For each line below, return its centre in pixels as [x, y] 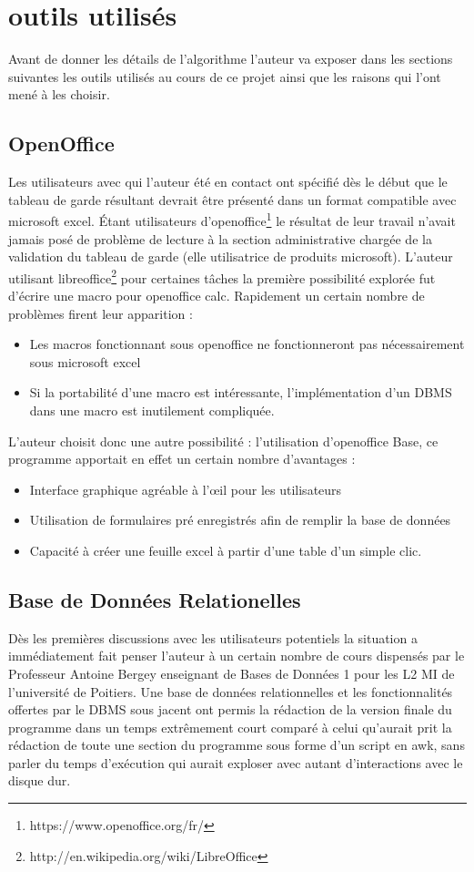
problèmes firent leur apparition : [101, 313]
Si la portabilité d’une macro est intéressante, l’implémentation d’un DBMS [241, 392]
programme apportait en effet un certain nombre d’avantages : [182, 459]
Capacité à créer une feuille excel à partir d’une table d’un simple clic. [226, 550]
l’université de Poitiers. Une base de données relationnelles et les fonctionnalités [231, 691]
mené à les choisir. [59, 94]
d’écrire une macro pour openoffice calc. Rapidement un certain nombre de [217, 295]
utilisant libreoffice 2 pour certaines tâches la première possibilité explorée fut [222, 276]
